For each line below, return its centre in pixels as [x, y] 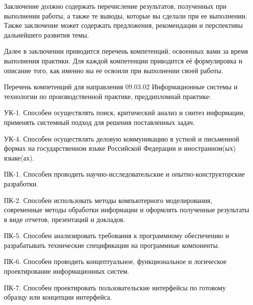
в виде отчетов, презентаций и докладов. [65, 219]
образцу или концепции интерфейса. [58, 297]
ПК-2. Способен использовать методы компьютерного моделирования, [108, 200]
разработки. [21, 183]
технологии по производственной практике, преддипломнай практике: [107, 96]
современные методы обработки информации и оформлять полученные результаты [127, 210]
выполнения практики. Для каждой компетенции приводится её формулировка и [123, 60]
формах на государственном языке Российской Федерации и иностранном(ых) [120, 148]
